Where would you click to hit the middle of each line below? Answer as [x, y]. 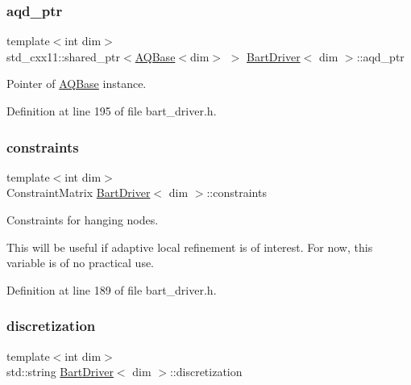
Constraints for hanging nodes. [83, 220]
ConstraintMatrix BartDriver [79, 192]
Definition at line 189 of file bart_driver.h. [112, 289]
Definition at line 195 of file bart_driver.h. [112, 111]
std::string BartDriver [60, 372]
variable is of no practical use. [81, 263]
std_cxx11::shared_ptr [64, 56]
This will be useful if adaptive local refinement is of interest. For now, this [190, 247]
